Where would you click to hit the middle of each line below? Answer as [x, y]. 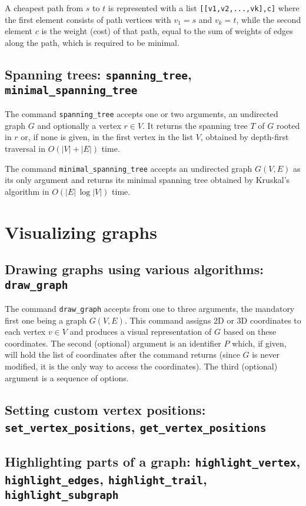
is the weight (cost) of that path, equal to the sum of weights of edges [167, 31]
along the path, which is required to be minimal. [92, 42]
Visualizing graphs [81, 232]
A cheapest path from [44, 8]
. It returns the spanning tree [195, 125]
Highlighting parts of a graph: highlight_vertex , [153, 462]
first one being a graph [46, 320]
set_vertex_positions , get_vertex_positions [136, 427]
